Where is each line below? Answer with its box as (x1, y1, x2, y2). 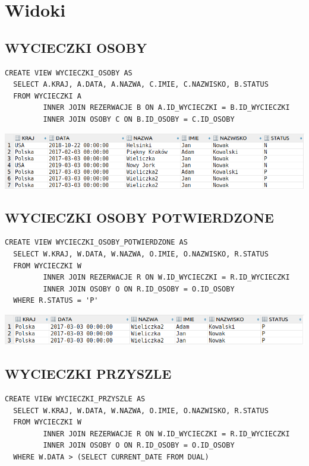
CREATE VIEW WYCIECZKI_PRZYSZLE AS (5, 395, 146, 404)
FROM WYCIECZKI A (13, 91, 81, 100)
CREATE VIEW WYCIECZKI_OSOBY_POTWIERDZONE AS (5, 238, 188, 247)
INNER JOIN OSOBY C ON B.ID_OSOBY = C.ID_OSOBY (43, 115, 235, 123)
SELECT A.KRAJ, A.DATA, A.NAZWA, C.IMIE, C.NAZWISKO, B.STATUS (13, 80, 269, 89)
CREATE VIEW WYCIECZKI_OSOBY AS (5, 68, 133, 77)
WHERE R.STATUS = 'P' (13, 296, 99, 305)
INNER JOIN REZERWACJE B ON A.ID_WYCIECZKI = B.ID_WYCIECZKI (43, 103, 290, 112)
